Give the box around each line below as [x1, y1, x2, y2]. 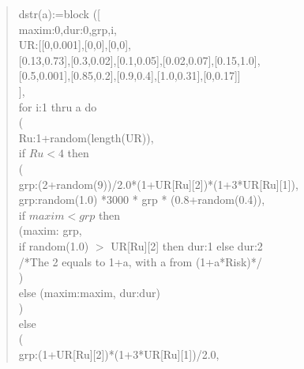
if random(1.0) [18, 237, 89, 254]
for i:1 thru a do [18, 98, 97, 115]
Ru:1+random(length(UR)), [18, 129, 154, 145]
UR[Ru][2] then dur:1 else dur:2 [111, 237, 263, 254]
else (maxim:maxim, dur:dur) [18, 284, 160, 300]
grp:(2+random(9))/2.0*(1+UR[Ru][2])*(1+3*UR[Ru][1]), [18, 175, 298, 192]
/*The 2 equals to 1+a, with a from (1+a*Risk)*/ [18, 253, 262, 269]
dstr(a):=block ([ [18, 6, 100, 21]
